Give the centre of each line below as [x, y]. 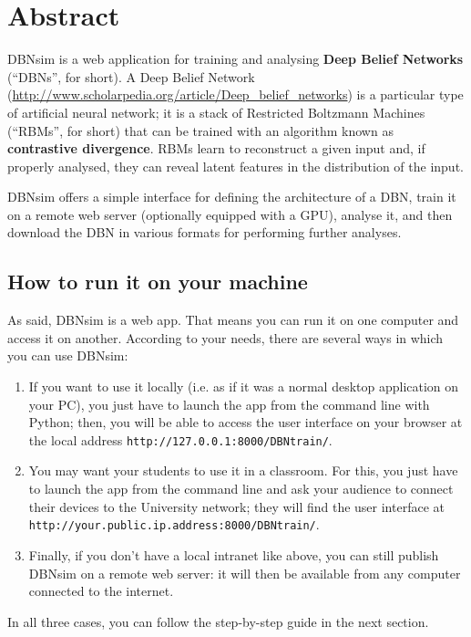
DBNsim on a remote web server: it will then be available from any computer [245, 573]
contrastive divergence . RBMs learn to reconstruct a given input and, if [216, 148]
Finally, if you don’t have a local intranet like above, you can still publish [234, 554]
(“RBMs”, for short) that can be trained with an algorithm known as [200, 130]
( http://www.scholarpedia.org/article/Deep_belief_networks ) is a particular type [235, 94]
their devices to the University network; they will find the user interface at [236, 506]
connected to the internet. [101, 591]
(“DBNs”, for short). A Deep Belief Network [131, 76]
